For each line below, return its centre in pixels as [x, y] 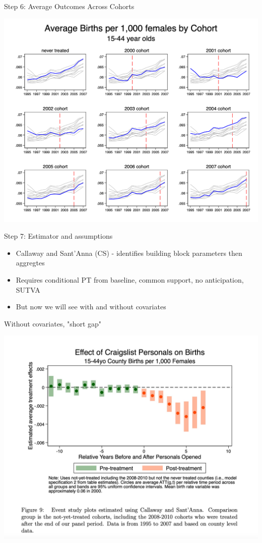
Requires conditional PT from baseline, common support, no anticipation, [130, 280]
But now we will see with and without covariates [91, 307]
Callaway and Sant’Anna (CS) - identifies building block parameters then [129, 253]
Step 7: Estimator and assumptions [58, 236]
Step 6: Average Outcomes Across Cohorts [69, 6]
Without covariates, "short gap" [53, 323]
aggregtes [30, 263]
